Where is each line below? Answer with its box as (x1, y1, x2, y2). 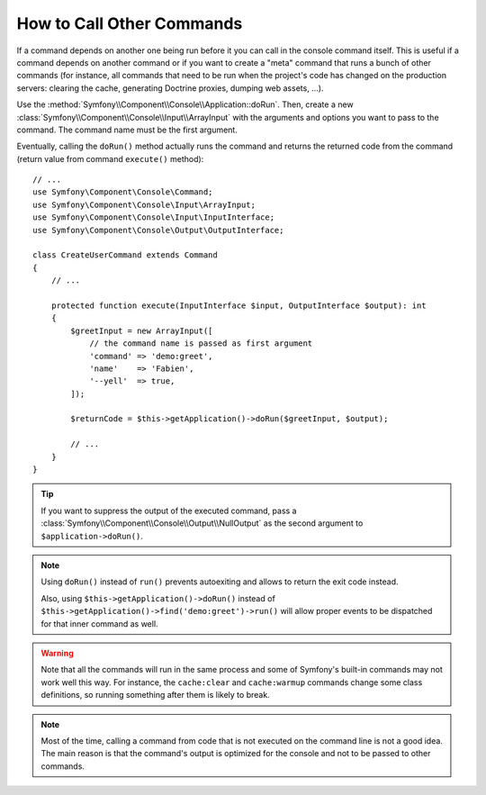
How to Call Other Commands (16, 14, 243, 33)
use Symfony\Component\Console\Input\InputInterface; (32, 212, 274, 222)
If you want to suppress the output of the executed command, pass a (40, 505, 297, 516)
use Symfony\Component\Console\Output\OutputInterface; (32, 225, 284, 235)
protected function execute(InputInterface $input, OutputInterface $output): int (50, 300, 427, 311)
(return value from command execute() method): (16, 153, 204, 164)
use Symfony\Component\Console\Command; (32, 187, 213, 197)
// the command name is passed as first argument (89, 339, 313, 348)
